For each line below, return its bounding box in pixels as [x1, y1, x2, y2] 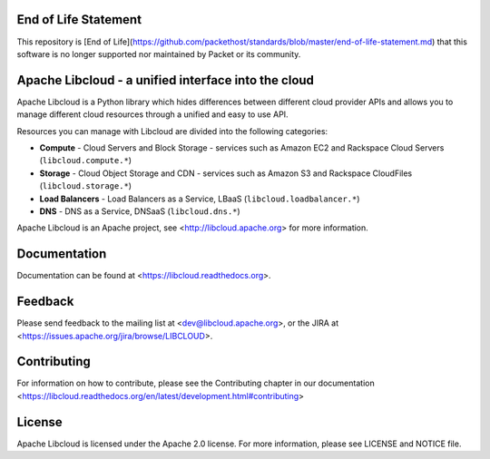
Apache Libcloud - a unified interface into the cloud [16, 73, 315, 88]
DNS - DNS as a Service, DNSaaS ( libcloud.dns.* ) [39, 205, 240, 217]
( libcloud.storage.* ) [39, 181, 132, 191]
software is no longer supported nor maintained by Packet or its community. [16, 48, 301, 59]
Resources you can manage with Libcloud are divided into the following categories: [16, 125, 328, 136]
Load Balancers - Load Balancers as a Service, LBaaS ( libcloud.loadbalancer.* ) [39, 193, 360, 204]
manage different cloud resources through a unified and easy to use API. [16, 109, 289, 120]
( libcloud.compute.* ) [39, 155, 132, 166]
